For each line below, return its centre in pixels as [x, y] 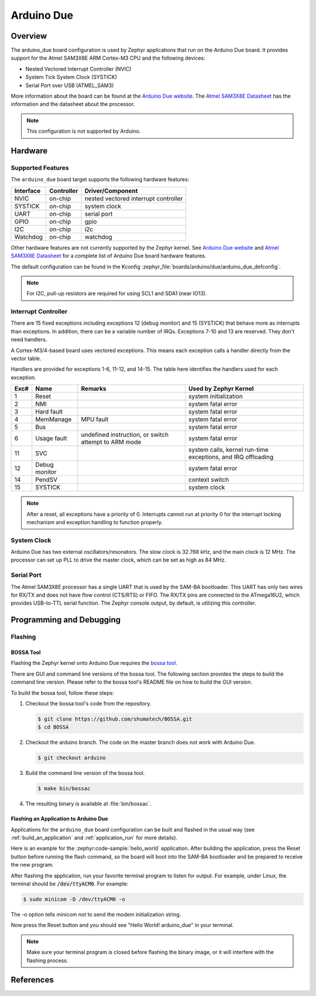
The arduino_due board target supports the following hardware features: [100, 180]
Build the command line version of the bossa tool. [85, 773]
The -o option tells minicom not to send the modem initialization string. [96, 914]
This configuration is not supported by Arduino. [84, 131]
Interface [28, 191]
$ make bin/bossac [64, 789]
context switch [209, 480]
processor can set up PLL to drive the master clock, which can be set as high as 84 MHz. [118, 560]
